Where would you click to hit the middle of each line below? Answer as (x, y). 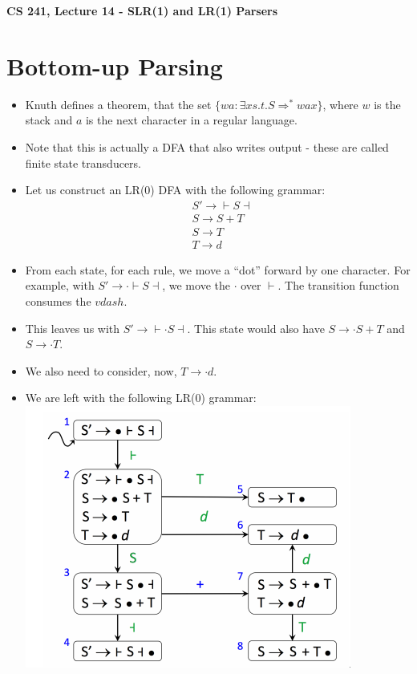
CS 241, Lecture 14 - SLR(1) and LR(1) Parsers (142, 10)
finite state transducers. (83, 162)
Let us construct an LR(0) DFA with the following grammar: (175, 190)
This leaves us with (73, 328)
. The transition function (338, 285)
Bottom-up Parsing (115, 65)
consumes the (58, 301)
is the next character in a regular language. (191, 120)
